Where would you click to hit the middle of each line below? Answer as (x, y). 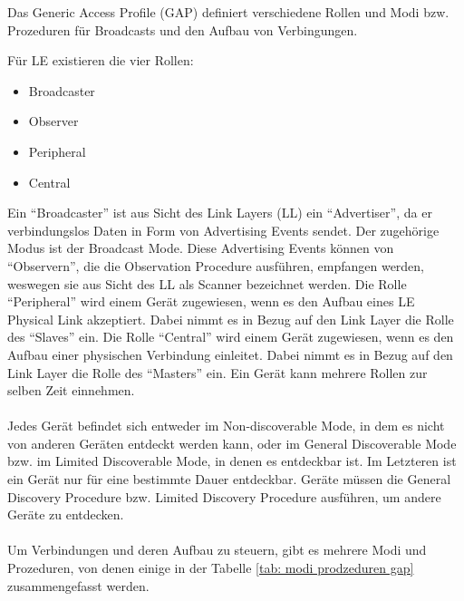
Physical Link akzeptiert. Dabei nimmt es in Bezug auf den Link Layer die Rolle (231, 319)
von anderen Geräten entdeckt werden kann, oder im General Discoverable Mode (232, 443)
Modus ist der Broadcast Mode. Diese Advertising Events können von (201, 248)
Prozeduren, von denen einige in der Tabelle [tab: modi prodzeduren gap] (211, 568)
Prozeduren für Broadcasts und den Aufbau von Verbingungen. (183, 29)
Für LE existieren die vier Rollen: (101, 60)
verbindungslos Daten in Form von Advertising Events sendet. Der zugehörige (223, 230)
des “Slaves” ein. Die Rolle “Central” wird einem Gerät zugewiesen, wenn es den (231, 337)
